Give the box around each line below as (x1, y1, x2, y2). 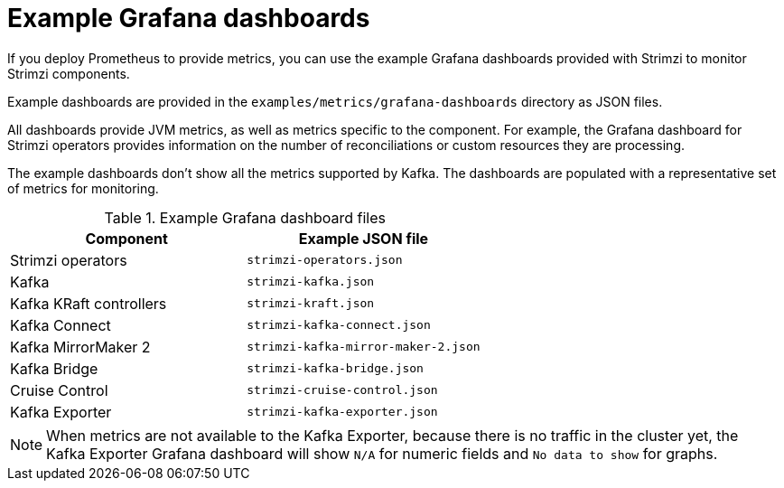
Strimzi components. (7, 65, 130, 81)
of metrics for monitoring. (7, 180, 159, 196)
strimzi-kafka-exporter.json (247, 405, 438, 419)
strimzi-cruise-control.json (247, 383, 438, 398)
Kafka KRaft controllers (10, 294, 167, 313)
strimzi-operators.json (247, 253, 403, 267)
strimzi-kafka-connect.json (247, 318, 431, 333)
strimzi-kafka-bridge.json (247, 361, 424, 376)
